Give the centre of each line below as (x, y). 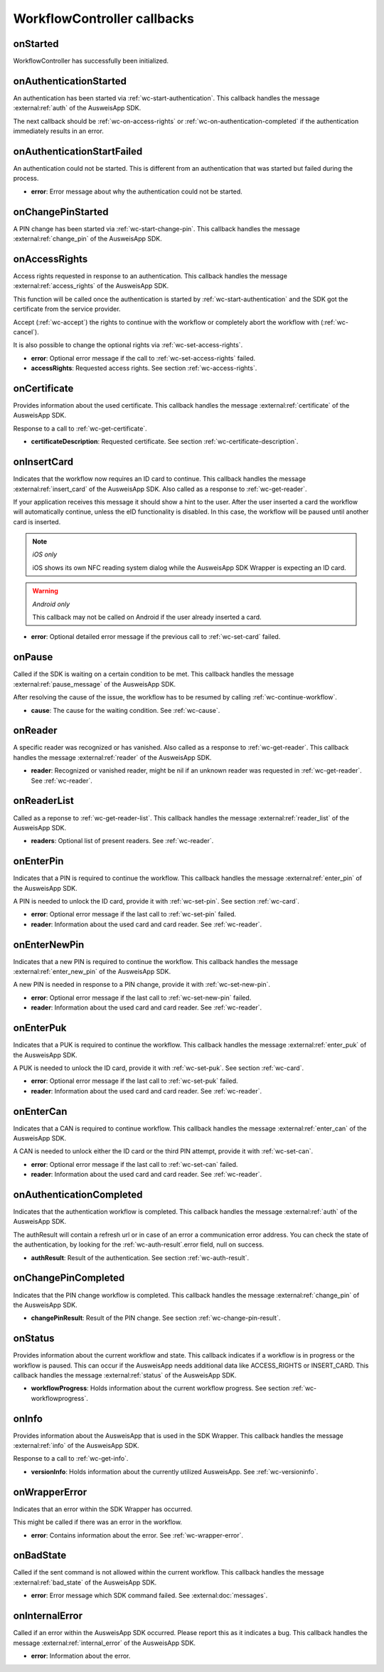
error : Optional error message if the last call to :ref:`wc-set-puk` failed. (134, 1081)
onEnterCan (40, 1111)
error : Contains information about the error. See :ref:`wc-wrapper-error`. (137, 1535)
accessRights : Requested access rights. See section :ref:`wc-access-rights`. (144, 368)
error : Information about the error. (81, 1656)
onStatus (34, 1339)
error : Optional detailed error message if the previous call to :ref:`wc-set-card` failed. (156, 637)
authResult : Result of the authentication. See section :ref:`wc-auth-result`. (140, 1258)
